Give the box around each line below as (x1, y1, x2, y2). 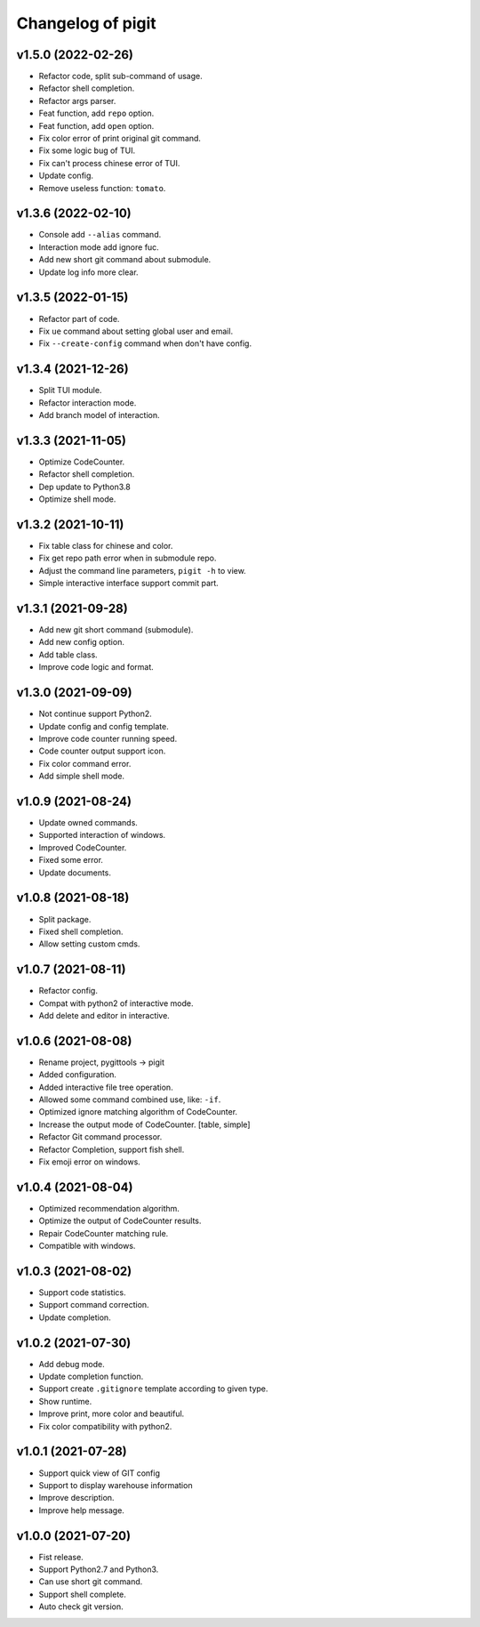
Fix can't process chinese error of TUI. (38, 157, 180, 168)
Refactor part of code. (38, 313, 120, 324)
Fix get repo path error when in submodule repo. (38, 552, 217, 564)
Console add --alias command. (38, 230, 162, 240)
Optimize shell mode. (38, 494, 116, 504)
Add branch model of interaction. (38, 410, 160, 421)
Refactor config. (38, 986, 98, 996)
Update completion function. (38, 1371, 144, 1382)
